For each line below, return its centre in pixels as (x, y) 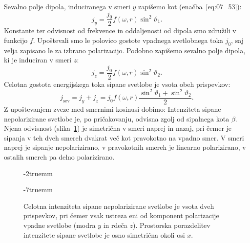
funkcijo (16, 40)
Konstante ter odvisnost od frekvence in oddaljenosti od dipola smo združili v (120, 30)
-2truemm (38, 173)
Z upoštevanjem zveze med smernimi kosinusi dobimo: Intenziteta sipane (113, 109)
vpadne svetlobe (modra (60, 225)
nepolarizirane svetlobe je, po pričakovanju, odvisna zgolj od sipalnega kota (117, 118)
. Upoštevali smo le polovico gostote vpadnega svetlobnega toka (128, 40)
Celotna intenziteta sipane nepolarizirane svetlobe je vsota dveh (119, 206)
